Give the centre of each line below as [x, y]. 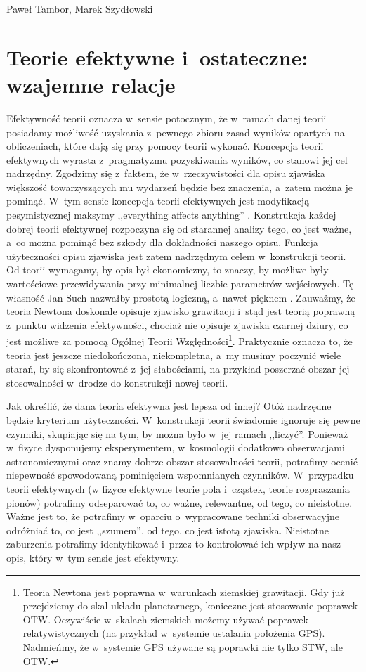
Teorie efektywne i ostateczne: [157, 57]
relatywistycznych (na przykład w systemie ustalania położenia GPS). [174, 633]
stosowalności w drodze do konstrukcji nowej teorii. [117, 382]
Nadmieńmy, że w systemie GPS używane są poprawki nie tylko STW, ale [183, 646]
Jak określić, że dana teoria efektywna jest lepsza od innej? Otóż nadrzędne [169, 406]
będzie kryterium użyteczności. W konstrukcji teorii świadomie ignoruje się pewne [183, 420]
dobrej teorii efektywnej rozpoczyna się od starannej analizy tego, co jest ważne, [179, 228]
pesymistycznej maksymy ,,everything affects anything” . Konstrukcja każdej [171, 215]
